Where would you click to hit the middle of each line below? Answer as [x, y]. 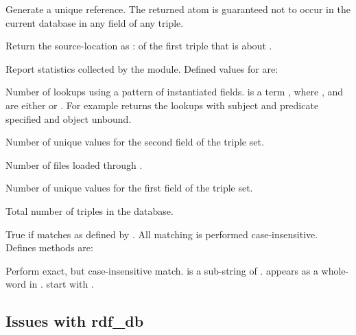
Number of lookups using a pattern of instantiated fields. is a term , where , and [175, 92]
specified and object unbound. [69, 118]
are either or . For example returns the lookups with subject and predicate [162, 105]
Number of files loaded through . [74, 164]
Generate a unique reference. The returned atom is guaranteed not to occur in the [178, 9]
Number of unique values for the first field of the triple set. [129, 188]
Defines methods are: [49, 247]
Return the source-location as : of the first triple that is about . [139, 46]
